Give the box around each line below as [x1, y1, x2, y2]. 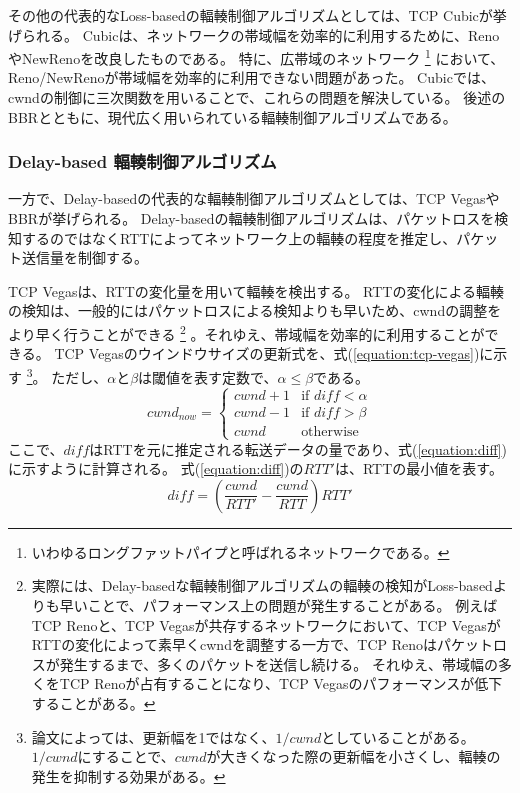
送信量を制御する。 [21, 247, 148, 268]
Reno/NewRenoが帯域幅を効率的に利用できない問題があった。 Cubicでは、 [8, 67, 495, 88]
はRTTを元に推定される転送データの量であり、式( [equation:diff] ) [89, 438, 507, 459]
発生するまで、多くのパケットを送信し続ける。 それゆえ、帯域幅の [59, 653, 498, 674]
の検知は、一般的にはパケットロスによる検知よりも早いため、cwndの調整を [8, 300, 502, 321]
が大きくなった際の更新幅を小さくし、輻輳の [206, 746, 501, 767]
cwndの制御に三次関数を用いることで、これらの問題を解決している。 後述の [8, 87, 506, 108]
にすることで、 [77, 746, 175, 767]
